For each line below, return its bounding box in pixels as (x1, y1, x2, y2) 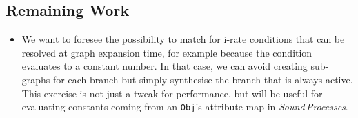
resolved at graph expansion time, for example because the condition (21, 45, 312, 59)
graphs (21, 72, 50, 86)
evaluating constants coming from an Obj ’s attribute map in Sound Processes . (21, 99, 348, 114)
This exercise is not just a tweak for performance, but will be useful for (21, 86, 323, 100)
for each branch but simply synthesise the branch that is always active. (53, 72, 353, 86)
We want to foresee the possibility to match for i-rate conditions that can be (21, 32, 345, 46)
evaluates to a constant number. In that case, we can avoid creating (21, 59, 308, 73)
